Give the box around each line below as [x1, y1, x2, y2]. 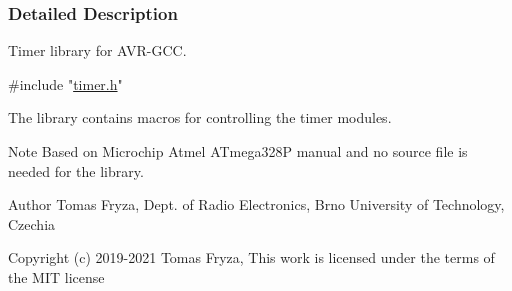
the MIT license [8, 266, 105, 287]
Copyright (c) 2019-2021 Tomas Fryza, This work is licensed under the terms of [8, 247, 495, 268]
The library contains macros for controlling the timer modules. [8, 107, 392, 128]
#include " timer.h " [8, 73, 123, 94]
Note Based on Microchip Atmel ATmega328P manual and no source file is [8, 141, 468, 161]
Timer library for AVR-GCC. [8, 40, 187, 61]
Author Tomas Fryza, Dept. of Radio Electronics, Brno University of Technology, [8, 194, 505, 215]
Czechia [8, 213, 56, 234]
